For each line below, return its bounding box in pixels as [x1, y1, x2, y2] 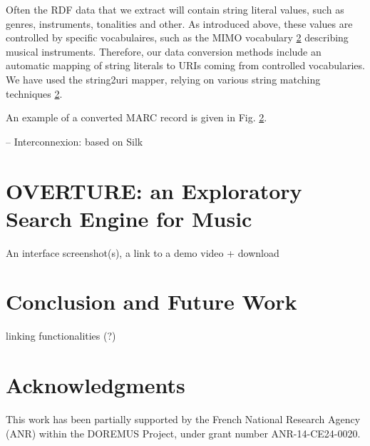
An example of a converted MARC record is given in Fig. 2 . [6, 110, 267, 125]
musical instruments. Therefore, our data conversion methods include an [6, 44, 322, 59]
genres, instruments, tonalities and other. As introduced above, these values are [6, 16, 353, 31]
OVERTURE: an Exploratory [6, 176, 302, 205]
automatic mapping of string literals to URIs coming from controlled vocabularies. [6, 58, 365, 73]
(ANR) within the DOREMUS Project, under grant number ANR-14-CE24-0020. [6, 425, 361, 440]
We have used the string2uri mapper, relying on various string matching [6, 71, 321, 86]
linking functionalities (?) [6, 328, 116, 343]
